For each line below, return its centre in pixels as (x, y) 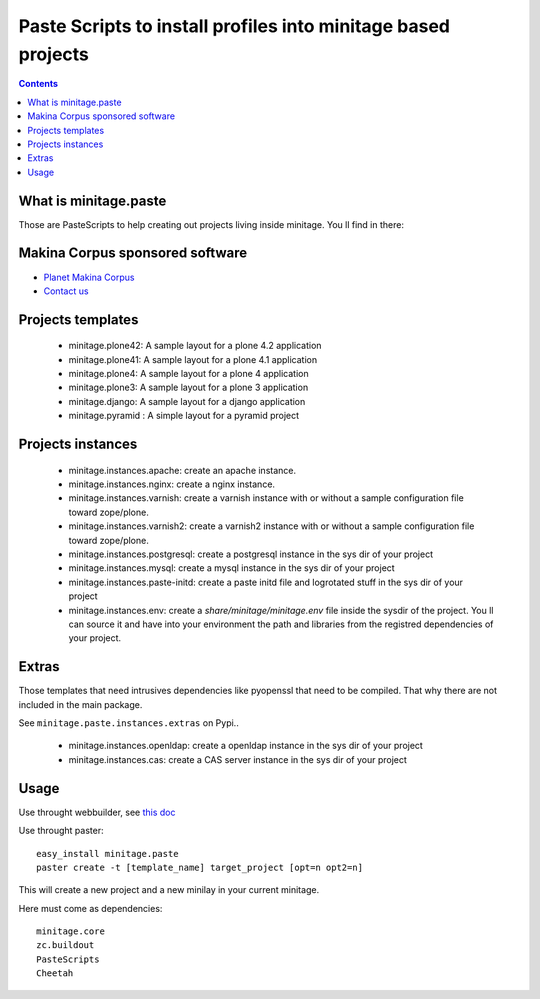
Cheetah (55, 973)
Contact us (66, 291)
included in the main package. (80, 704)
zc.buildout (65, 945)
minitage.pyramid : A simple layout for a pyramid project (184, 416)
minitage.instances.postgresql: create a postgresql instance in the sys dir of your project (251, 554)
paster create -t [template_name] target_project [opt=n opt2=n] (200, 867)
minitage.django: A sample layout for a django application (187, 401)
